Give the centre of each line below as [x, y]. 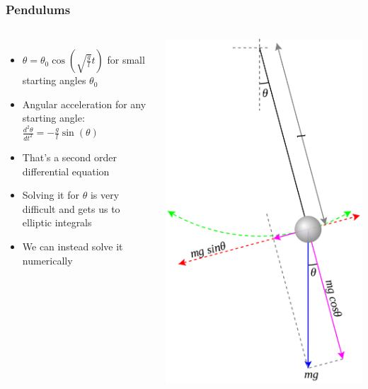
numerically [47, 260]
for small [126, 60]
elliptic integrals [57, 222]
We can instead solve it [73, 246]
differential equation [66, 171]
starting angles [54, 80]
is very [105, 195]
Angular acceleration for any [84, 104]
